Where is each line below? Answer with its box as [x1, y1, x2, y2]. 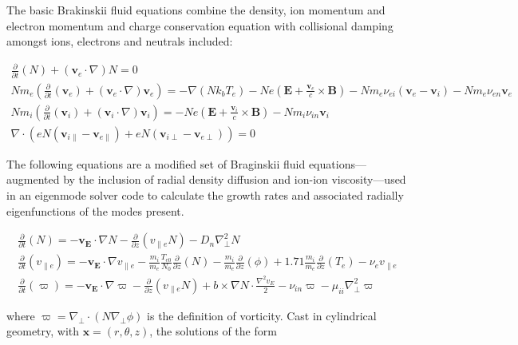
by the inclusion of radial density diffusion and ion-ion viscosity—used [63, 171, 406, 188]
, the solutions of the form [149, 323, 277, 339]
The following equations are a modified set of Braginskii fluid [6, 155, 306, 172]
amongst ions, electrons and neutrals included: [6, 33, 233, 50]
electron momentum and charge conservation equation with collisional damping [6, 17, 393, 34]
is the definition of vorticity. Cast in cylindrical [147, 307, 377, 323]
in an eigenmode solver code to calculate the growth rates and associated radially [6, 186, 404, 203]
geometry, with [6, 323, 80, 339]
